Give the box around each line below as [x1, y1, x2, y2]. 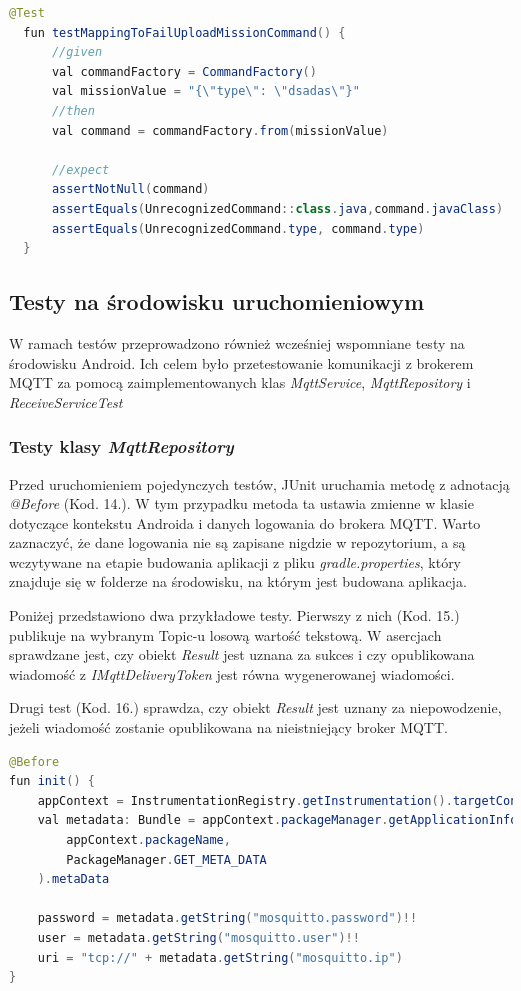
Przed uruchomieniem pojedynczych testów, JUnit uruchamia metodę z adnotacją [9, 473, 510, 494]
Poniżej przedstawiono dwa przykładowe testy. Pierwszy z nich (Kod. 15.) [9, 605, 460, 626]
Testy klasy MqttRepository [9, 434, 234, 459]
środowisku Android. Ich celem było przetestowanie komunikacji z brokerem [9, 352, 474, 373]
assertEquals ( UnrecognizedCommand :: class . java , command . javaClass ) [51, 201, 504, 216]
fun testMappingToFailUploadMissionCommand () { [23, 25, 346, 40]
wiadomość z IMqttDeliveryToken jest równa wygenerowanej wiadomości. [9, 663, 455, 684]
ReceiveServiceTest [9, 391, 123, 412]
